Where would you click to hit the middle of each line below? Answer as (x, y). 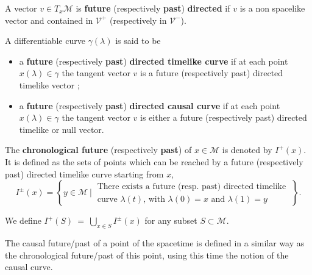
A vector (21, 8)
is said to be (138, 41)
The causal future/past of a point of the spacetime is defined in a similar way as (155, 242)
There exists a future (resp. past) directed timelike (192, 186)
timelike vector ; (49, 84)
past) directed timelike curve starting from (84, 173)
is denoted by (247, 150)
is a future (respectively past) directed (212, 73)
